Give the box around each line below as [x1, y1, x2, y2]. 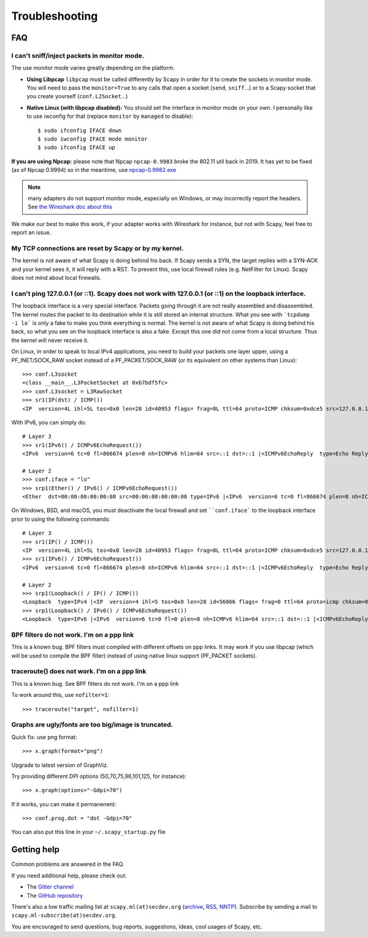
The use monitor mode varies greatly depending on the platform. [11, 64, 175, 72]
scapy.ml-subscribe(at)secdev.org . [11, 912, 117, 919]
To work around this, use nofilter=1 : [11, 691, 110, 699]
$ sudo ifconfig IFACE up [37, 144, 116, 151]
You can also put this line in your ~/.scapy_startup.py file [11, 828, 166, 836]
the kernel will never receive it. [11, 336, 89, 344]
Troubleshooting [11, 9, 98, 23]
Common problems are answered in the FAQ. [11, 860, 125, 868]
